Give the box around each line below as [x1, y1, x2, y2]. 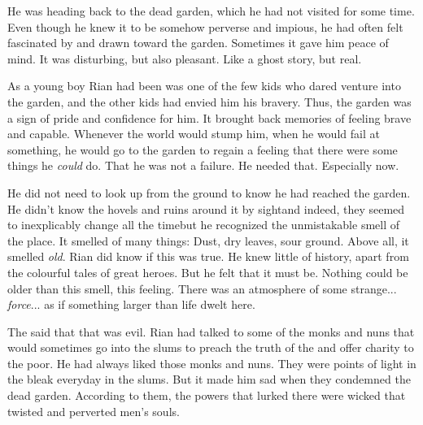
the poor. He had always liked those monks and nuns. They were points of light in [7, 354, 416, 371]
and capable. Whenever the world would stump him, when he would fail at [7, 125, 380, 142]
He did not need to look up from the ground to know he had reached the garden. [7, 184, 411, 201]
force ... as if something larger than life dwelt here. [7, 296, 255, 313]
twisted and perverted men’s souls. [7, 402, 180, 419]
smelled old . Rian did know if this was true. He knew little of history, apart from [7, 248, 409, 265]
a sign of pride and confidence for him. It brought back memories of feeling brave [7, 109, 412, 126]
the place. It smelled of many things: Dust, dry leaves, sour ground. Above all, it [7, 232, 409, 249]
